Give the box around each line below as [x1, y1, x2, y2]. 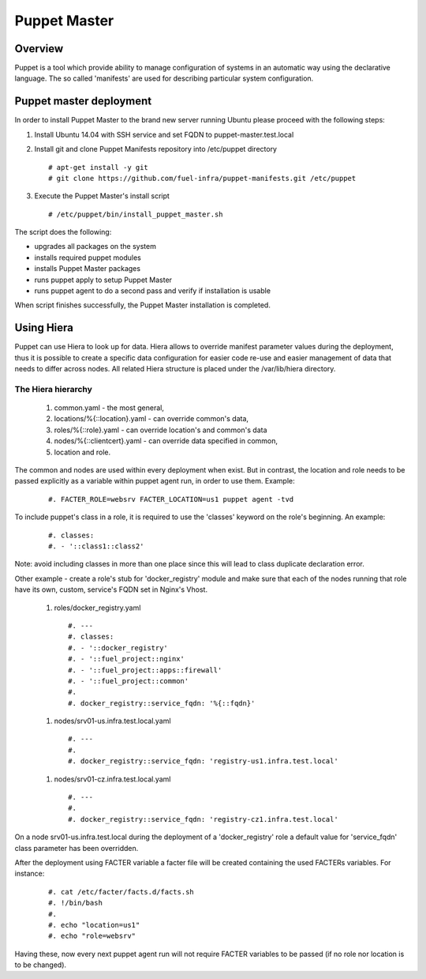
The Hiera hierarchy [14, 383, 92, 394]
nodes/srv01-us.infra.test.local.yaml [54, 716, 171, 726]
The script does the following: [14, 228, 112, 237]
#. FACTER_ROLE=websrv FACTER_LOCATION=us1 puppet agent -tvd [48, 495, 294, 503]
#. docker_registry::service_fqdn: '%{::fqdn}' [68, 698, 256, 707]
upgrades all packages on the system [34, 242, 157, 251]
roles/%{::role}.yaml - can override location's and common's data [54, 425, 267, 435]
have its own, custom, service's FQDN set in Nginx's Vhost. [14, 585, 208, 594]
